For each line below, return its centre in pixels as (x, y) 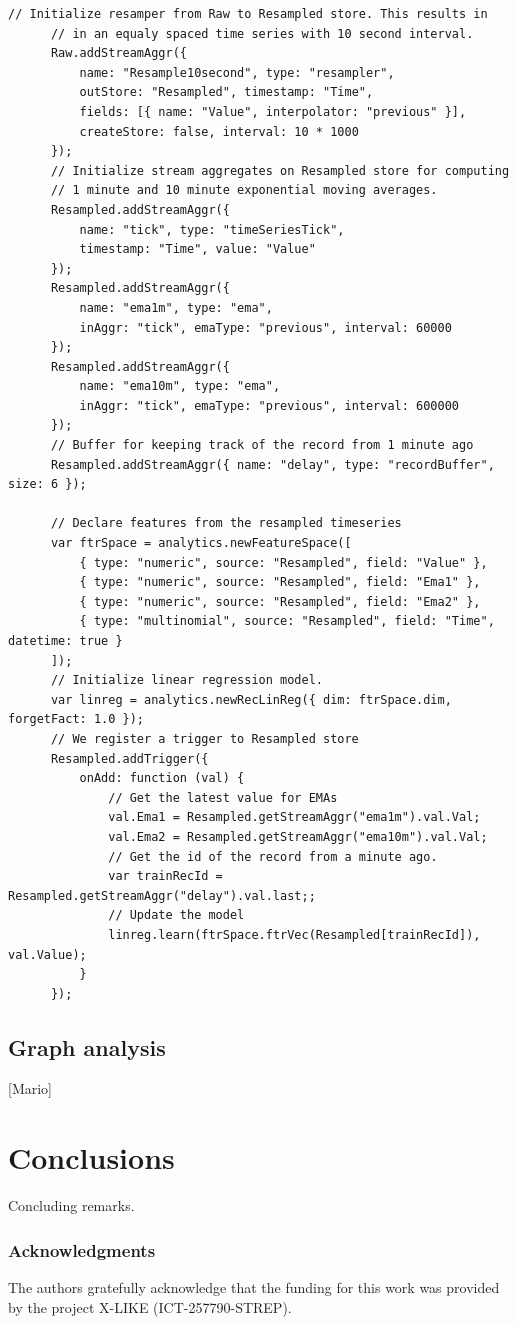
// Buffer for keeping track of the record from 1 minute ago (262, 445)
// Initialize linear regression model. (186, 680)
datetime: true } (65, 641)
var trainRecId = (165, 876)
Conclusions (91, 1157)
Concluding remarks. (71, 1205)
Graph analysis (87, 1046)
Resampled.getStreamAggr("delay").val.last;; (162, 895)
